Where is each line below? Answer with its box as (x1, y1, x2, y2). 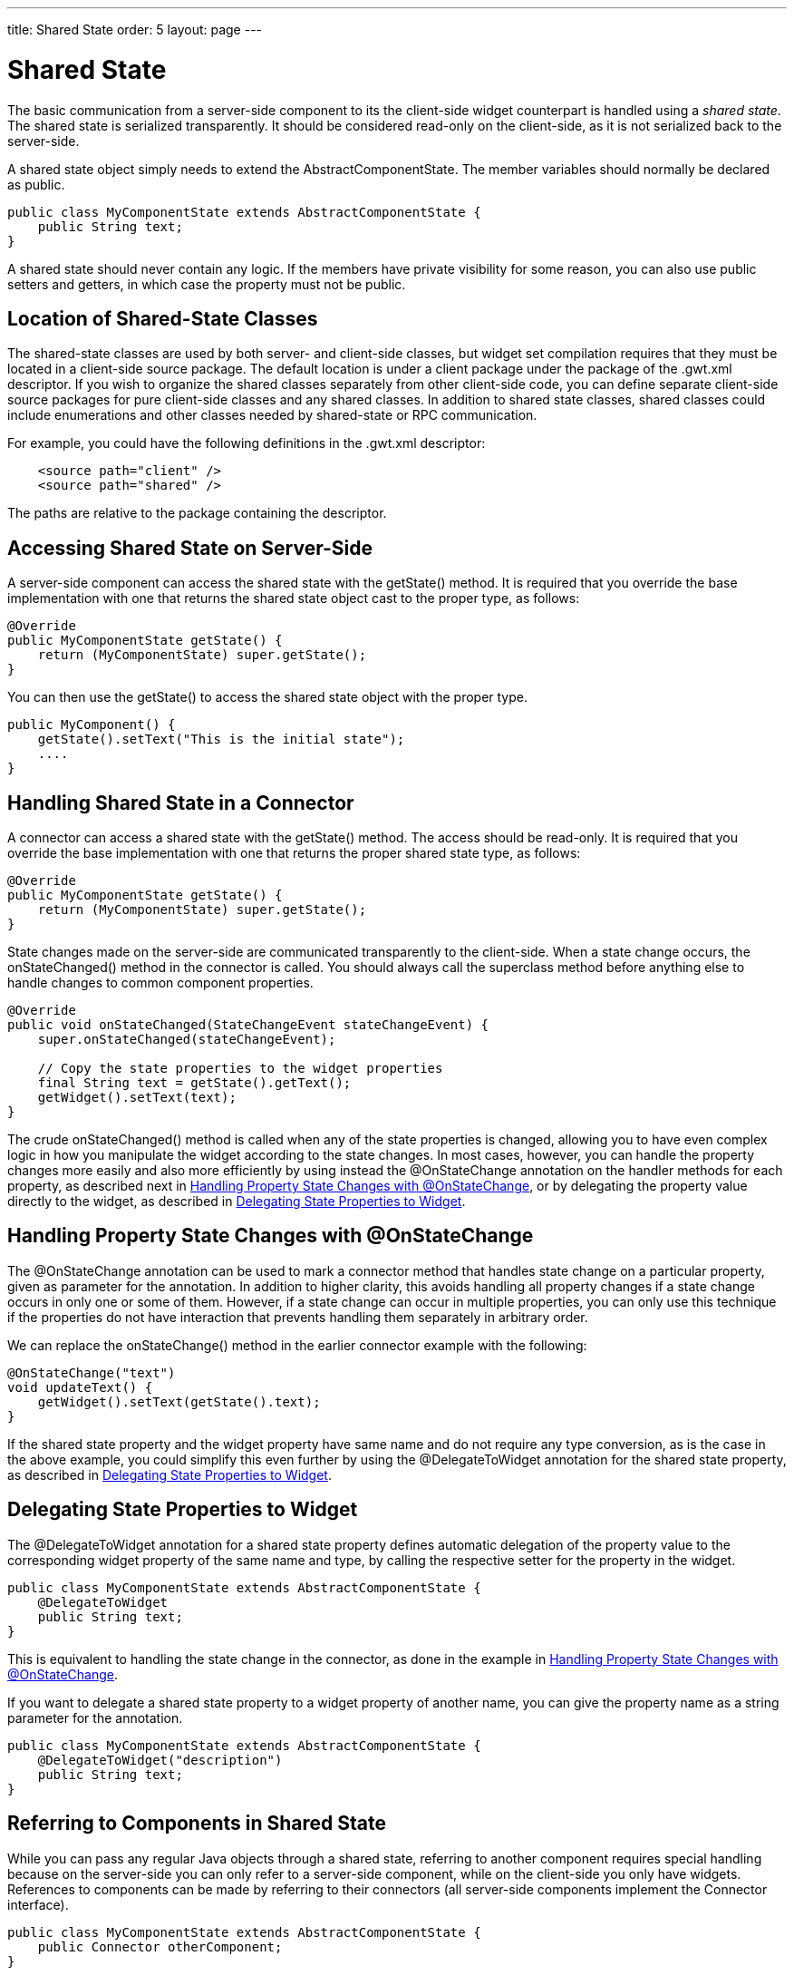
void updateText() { (7, 1379, 153, 1395)
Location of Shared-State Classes (7, 306, 318, 330)
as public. (7, 176, 65, 192)
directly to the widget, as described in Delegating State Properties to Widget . (7, 1193, 466, 1210)
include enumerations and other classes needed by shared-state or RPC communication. (7, 407, 537, 423)
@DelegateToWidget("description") (37, 1752, 283, 1767)
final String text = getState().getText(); (37, 1075, 352, 1091)
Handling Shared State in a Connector (7, 791, 354, 814)
